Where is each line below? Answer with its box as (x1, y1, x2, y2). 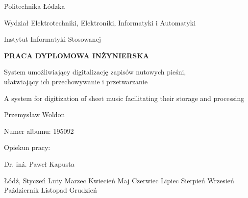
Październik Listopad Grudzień (4, 185, 97, 195)
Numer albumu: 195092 (4, 125, 74, 136)
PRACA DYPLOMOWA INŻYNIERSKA (4, 50, 149, 60)
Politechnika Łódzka (4, 1, 65, 11)
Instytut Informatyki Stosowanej (4, 34, 101, 44)
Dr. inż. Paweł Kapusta (4, 158, 74, 169)
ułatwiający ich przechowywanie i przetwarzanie (4, 76, 148, 86)
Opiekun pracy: (4, 142, 50, 152)
